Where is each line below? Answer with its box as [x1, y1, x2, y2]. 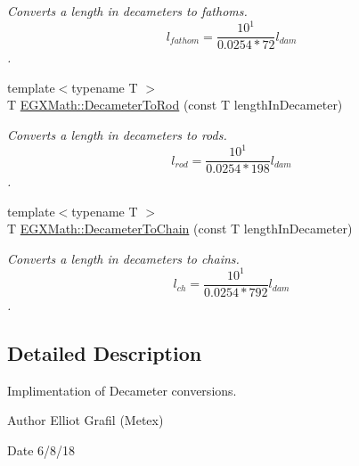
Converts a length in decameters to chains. [7, 249, 240, 267]
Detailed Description [7, 339, 202, 367]
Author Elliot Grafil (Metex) [7, 411, 164, 429]
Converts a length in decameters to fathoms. [7, 2, 248, 20]
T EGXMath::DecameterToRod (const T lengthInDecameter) [7, 95, 343, 114]
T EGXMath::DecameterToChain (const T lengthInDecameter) [7, 219, 353, 238]
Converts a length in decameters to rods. [7, 125, 227, 143]
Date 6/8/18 [7, 441, 76, 460]
